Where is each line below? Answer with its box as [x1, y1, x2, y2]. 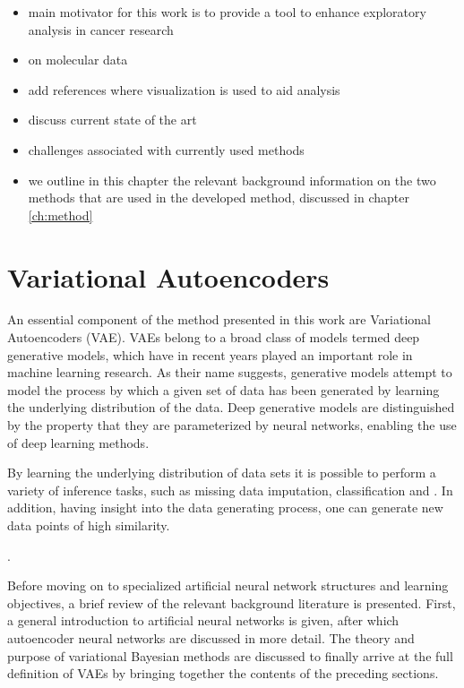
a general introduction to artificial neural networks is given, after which [7, 611, 400, 630]
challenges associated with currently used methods [28, 140, 305, 159]
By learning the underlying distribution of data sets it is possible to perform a [7, 463, 436, 482]
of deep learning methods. [7, 433, 150, 451]
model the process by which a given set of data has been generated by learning [7, 380, 440, 399]
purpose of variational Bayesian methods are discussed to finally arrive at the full [7, 646, 453, 665]
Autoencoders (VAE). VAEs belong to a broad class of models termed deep [7, 328, 420, 347]
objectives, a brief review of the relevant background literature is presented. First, [7, 593, 456, 612]
